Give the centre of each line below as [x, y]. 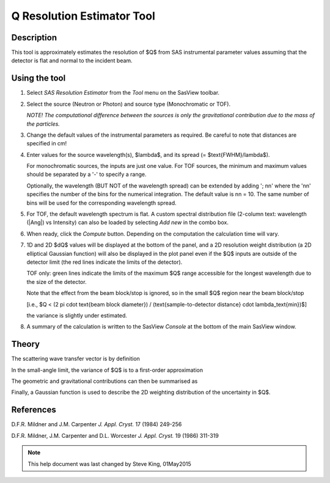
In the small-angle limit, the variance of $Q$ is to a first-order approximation [107, 370]
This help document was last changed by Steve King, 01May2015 [110, 463]
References [34, 410]
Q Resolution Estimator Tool [83, 16]
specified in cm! [47, 143]
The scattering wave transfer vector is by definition [76, 359]
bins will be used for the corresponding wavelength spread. [101, 203]
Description [34, 38]
